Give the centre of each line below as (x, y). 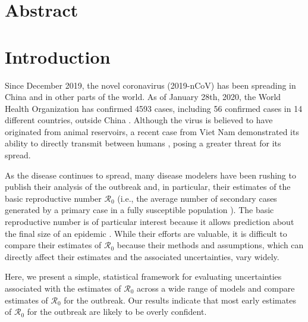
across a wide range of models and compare (216, 288)
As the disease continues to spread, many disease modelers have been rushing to (150, 175)
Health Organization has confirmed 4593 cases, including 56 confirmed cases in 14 (154, 108)
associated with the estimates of (63, 288)
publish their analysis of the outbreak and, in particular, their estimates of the (148, 187)
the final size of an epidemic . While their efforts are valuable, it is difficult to (146, 233)
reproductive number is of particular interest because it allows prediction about (150, 222)
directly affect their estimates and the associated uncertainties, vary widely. (142, 256)
